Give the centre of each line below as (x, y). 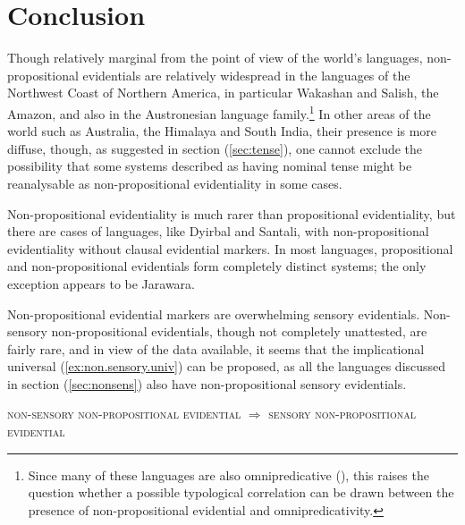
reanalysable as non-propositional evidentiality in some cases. (175, 183)
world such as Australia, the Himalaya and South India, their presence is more (222, 131)
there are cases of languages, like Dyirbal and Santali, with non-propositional (218, 231)
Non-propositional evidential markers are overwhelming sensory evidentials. (214, 313)
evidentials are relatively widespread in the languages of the (246, 75)
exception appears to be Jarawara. (101, 283)
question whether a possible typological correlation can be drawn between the (241, 492)
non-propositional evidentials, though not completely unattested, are (239, 331)
